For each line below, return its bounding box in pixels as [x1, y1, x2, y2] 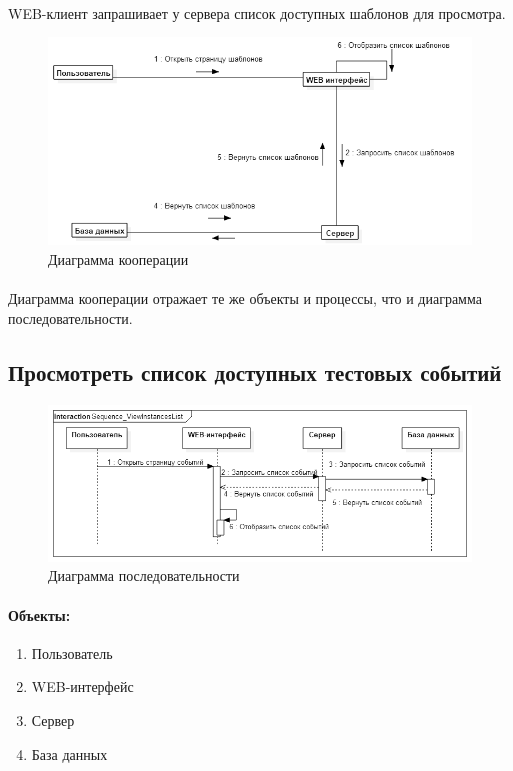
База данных [31, 743, 108, 764]
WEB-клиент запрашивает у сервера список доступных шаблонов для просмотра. [8, 2, 506, 23]
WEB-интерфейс [31, 676, 134, 697]
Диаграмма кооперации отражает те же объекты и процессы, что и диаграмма [8, 288, 482, 309]
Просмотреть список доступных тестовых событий [8, 356, 502, 387]
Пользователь [31, 642, 113, 663]
